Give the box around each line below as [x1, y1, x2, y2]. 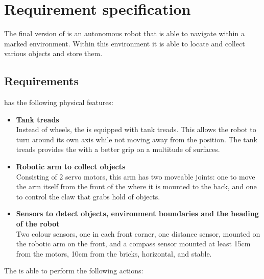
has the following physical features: [4, 97, 113, 108]
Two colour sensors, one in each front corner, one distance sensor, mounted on [16, 228, 260, 239]
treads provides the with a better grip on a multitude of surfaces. [16, 144, 220, 155]
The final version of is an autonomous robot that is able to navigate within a [4, 28, 245, 39]
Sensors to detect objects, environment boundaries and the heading [16, 208, 259, 219]
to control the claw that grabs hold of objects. [16, 191, 160, 201]
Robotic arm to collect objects [16, 161, 126, 172]
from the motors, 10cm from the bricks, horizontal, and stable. [16, 248, 212, 259]
